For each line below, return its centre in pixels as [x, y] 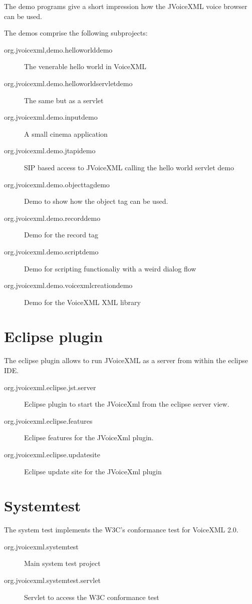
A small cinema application [66, 133]
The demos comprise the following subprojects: [76, 33]
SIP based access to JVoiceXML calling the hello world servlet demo [129, 167]
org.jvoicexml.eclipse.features [48, 420]
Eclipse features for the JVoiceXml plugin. [89, 437]
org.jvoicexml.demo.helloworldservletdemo [68, 83]
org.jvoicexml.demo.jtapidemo [50, 150]
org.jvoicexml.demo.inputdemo [51, 117]
